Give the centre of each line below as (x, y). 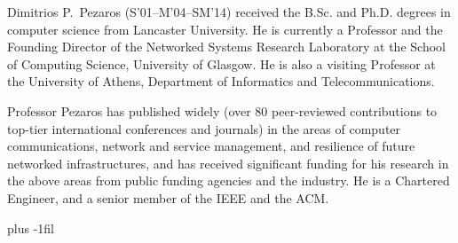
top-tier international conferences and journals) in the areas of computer (204, 128)
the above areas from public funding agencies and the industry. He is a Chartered (229, 180)
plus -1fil (31, 227)
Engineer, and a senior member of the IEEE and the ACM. (168, 197)
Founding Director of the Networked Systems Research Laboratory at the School (226, 47)
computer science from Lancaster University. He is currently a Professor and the (225, 29)
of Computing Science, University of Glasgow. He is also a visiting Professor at (221, 63)
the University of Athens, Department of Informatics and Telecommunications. (221, 81)
